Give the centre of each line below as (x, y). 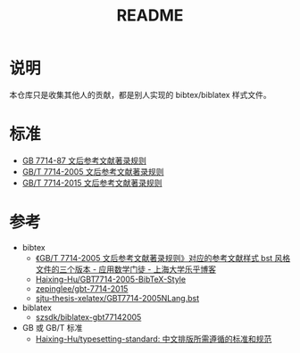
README (150, 16)
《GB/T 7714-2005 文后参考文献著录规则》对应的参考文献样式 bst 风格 (163, 258)
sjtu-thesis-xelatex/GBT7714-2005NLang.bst (117, 298)
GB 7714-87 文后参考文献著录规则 (84, 160)
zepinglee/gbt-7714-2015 (82, 288)
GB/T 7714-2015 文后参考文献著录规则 (92, 183)
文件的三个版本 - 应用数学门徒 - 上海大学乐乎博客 (126, 269)
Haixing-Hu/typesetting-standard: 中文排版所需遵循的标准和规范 (154, 339)
